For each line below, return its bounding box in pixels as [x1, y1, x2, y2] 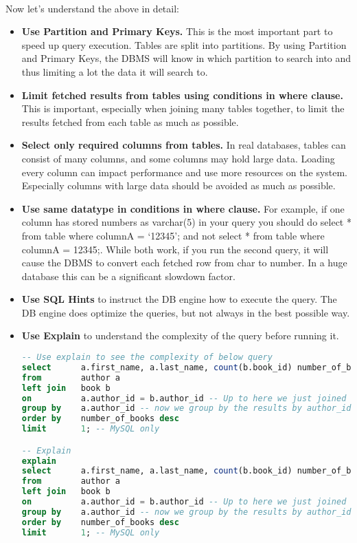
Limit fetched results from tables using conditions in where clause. [21, 87, 343, 102]
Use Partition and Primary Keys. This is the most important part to [21, 24, 333, 39]
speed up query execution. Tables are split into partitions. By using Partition [21, 37, 347, 52]
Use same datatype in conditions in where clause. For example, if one [21, 201, 345, 215]
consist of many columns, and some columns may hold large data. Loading [21, 151, 335, 165]
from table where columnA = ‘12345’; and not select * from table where [21, 228, 325, 242]
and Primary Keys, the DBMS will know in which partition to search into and [21, 51, 352, 65]
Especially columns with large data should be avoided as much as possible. [21, 178, 336, 193]
